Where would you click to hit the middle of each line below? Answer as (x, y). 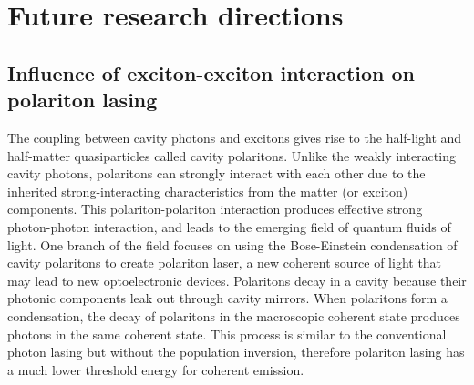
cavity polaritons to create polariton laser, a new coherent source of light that (225, 263)
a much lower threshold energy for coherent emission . (156, 369)
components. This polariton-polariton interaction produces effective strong (215, 209)
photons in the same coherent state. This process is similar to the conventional (227, 334)
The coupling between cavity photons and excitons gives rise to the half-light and (235, 137)
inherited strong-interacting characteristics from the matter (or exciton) (208, 191)
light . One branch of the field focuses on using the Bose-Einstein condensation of (232, 244)
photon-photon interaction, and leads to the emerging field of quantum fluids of (229, 226)
